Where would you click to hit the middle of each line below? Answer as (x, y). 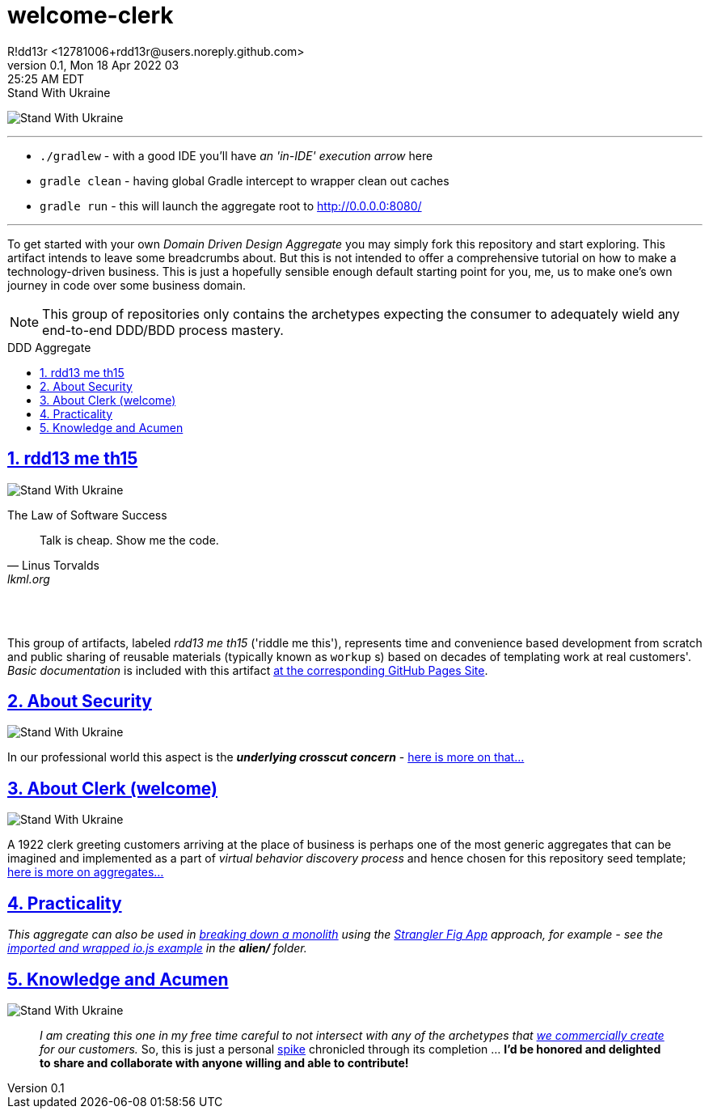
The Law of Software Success (87, 515)
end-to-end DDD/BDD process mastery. (163, 330)
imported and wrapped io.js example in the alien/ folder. (157, 948)
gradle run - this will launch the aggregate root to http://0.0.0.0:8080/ (231, 206)
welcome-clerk (91, 15)
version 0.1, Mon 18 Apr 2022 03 (93, 65)
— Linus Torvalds (53, 565)
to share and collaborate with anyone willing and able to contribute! (224, 1062)
